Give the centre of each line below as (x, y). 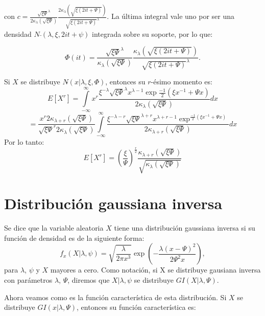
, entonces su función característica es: (136, 307)
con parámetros (28, 279)
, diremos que (89, 279)
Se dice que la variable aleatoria (54, 228)
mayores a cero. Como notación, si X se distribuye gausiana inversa (155, 270)
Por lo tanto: (24, 142)
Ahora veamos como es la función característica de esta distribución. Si (115, 297)
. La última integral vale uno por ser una (171, 16)
